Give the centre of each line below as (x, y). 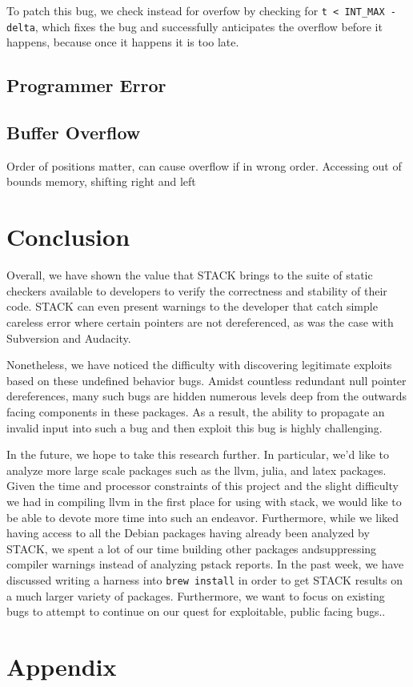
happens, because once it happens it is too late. (123, 42)
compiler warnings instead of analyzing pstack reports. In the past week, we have (205, 564)
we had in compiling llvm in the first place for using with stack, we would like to (204, 501)
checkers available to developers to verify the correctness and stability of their (197, 290)
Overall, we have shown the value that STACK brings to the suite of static (190, 275)
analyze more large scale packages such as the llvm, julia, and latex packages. (196, 470)
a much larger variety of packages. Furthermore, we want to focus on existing (196, 595)
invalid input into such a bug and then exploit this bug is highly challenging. (194, 427)
